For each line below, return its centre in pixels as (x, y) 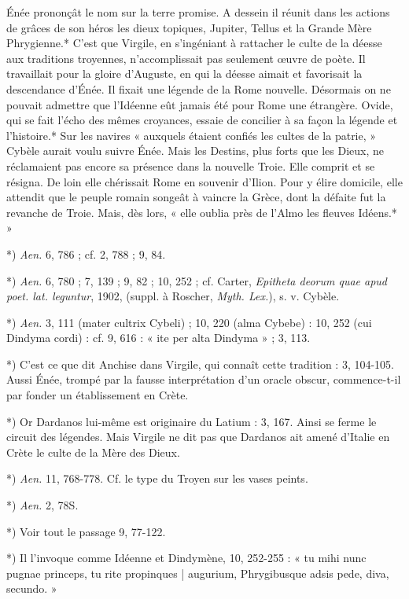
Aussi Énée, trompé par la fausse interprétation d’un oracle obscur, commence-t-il (204, 379)
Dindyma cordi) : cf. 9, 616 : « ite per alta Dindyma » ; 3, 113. (158, 338)
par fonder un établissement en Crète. (98, 395)
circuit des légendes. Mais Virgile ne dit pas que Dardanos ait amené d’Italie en (198, 437)
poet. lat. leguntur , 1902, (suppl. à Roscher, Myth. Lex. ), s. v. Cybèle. (173, 296)
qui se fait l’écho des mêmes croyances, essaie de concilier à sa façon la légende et (202, 120)
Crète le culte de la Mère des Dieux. (93, 452)
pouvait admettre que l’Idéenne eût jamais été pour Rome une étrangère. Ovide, (200, 104)
